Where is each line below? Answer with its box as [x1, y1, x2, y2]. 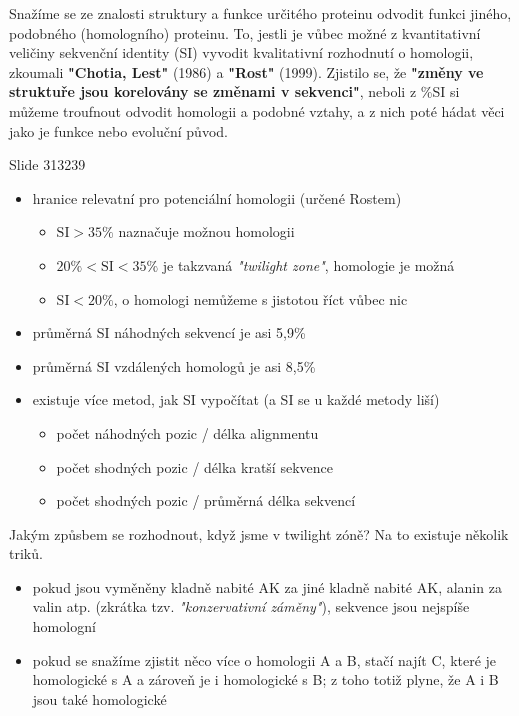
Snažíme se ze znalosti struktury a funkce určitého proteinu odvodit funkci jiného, [9, 3, 512, 23]
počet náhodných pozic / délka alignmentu [56, 422, 319, 443]
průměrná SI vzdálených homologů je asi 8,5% [32, 355, 316, 376]
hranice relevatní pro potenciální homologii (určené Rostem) [32, 187, 402, 208]
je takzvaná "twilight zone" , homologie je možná [162, 254, 455, 275]
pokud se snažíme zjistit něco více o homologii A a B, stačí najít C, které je [32, 649, 497, 670]
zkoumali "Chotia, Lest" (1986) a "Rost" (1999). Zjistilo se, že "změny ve [9, 61, 484, 82]
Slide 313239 [9, 154, 86, 175]
